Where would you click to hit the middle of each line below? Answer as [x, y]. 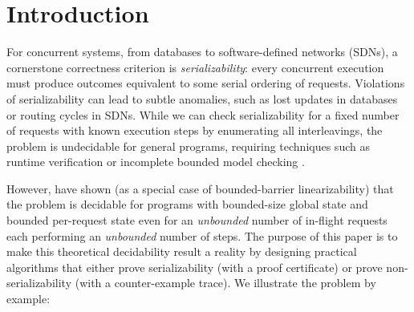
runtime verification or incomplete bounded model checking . [156, 162]
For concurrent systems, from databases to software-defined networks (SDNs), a [202, 52]
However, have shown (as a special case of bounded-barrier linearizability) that [200, 188]
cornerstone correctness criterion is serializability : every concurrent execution [195, 67]
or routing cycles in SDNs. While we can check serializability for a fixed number [203, 114]
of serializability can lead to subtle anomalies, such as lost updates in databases [202, 98]
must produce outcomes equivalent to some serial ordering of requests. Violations [206, 83]
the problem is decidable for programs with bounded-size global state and [187, 204]
